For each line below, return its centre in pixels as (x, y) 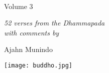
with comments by (32, 32)
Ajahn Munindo (28, 49)
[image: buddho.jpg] (38, 65)
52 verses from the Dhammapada (55, 23)
